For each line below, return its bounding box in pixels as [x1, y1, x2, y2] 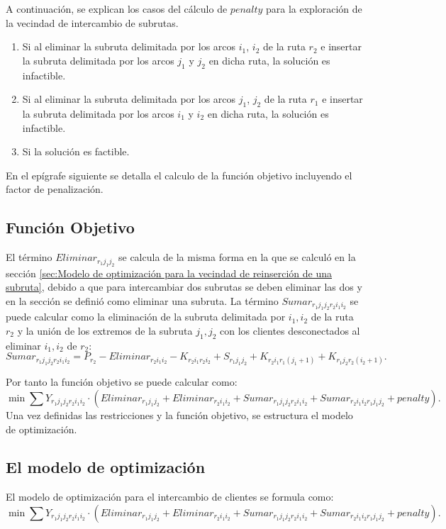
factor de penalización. [6, 182, 104, 196]
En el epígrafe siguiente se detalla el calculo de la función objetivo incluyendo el [6, 167, 352, 182]
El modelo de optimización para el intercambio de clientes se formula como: [6, 489, 334, 504]
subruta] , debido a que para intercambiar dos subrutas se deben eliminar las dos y [6, 279, 362, 294]
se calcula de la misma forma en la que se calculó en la [118, 250, 356, 264]
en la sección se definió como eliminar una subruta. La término [6, 293, 279, 308]
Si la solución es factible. [22, 144, 130, 159]
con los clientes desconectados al [220, 323, 360, 338]
